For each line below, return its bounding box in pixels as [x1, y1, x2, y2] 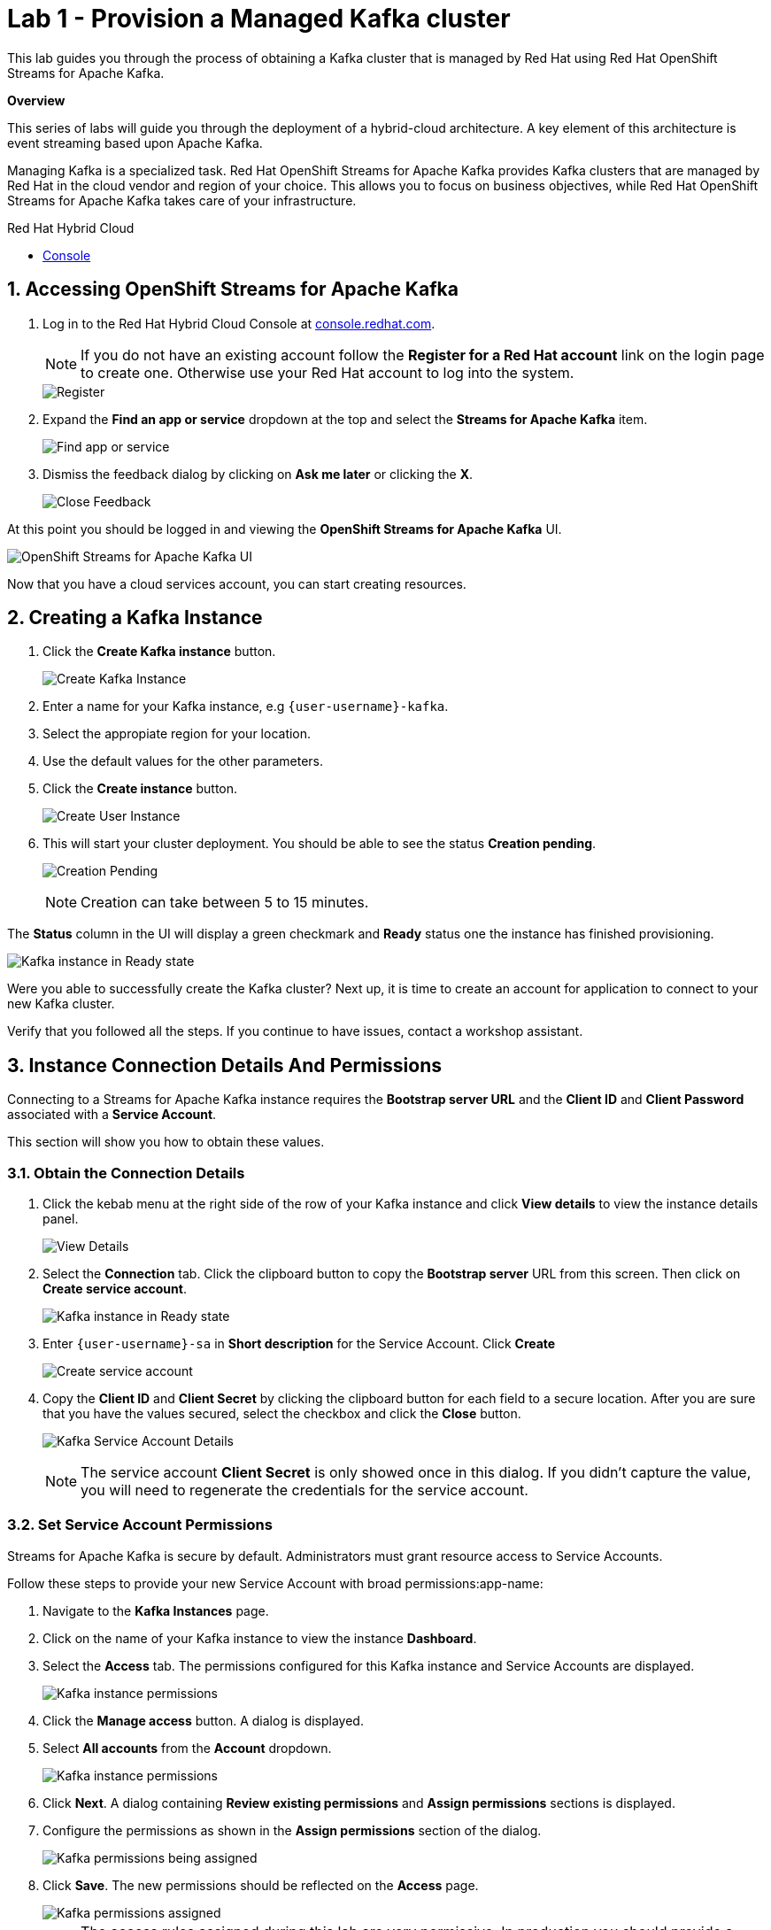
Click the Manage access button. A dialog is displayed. [42, 1712, 364, 1728]
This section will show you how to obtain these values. [7, 1134, 325, 1150]
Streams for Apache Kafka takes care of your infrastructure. [7, 192, 357, 208]
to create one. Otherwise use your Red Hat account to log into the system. [81, 363, 574, 382]
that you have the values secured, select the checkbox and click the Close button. [42, 1406, 521, 1422]
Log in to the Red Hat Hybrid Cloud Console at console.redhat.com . [42, 315, 436, 331]
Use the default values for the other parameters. [42, 753, 324, 769]
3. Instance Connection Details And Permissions [7, 1054, 442, 1077]
